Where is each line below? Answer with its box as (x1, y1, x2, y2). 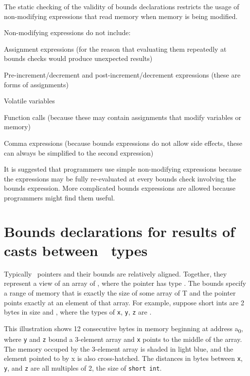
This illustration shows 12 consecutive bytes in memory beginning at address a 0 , (4, 323, 243, 335)
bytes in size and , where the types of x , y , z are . (4, 307, 152, 317)
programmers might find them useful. (4, 192, 115, 202)
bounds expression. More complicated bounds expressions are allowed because (4, 183, 235, 193)
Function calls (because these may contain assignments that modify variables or (4, 112, 242, 122)
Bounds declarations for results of (4, 221, 235, 241)
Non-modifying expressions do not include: (4, 27, 131, 38)
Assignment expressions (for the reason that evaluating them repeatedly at (4, 43, 227, 54)
